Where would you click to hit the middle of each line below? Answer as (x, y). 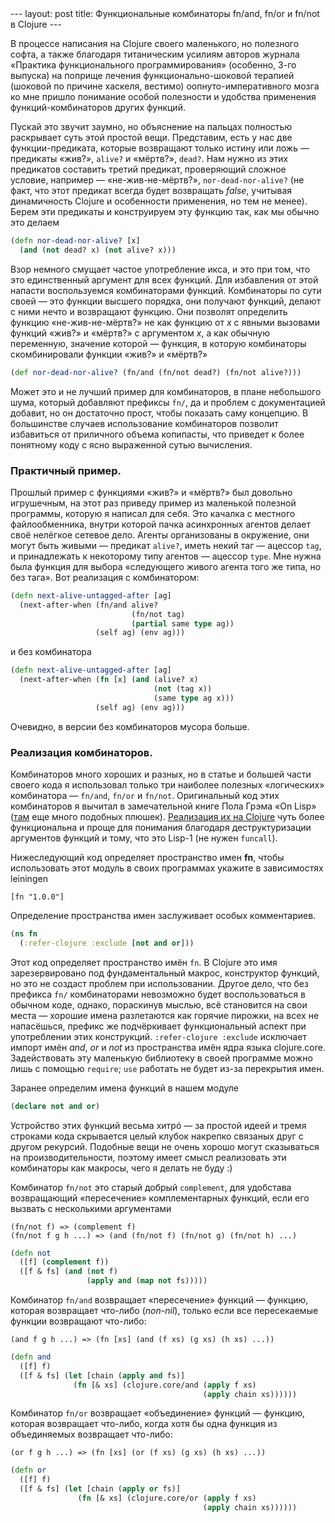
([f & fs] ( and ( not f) (68, 1272)
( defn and (31, 1357)
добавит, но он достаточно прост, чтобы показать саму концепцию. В (159, 413)
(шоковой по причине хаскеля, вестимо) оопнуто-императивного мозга (165, 86)
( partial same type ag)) (183, 623)
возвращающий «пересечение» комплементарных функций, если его (160, 1198)
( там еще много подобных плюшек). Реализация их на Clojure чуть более (167, 816)
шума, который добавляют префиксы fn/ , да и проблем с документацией (168, 402)
